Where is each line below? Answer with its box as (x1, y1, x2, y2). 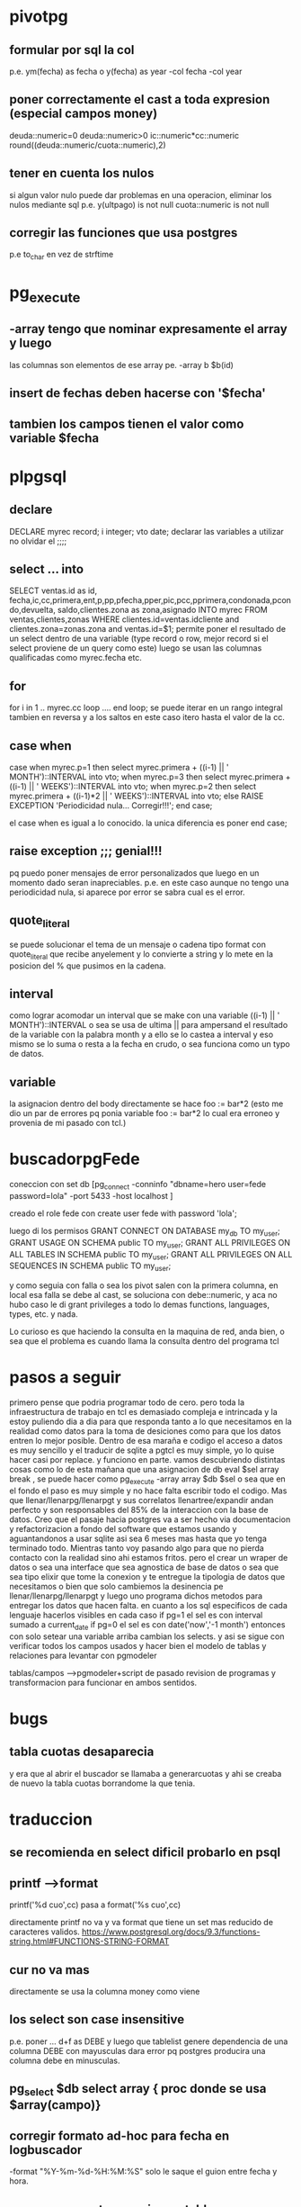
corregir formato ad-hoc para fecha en (9, 2128, 230, 2143)
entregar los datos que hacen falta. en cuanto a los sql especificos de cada (9, 1599, 288, 1610)
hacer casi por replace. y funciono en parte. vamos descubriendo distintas (9, 1455, 286, 1465)
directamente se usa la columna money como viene (9, 1986, 200, 1996)
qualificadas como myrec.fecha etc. (9, 653, 142, 663)
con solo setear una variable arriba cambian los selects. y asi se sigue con (9, 1631, 285, 1642)
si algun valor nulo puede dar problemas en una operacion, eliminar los (9, 189, 272, 200)
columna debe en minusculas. (9, 2055, 120, 2066)
